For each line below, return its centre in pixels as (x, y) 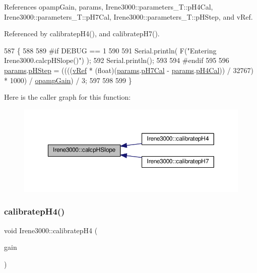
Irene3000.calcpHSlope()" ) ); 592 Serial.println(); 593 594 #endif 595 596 (117, 60)
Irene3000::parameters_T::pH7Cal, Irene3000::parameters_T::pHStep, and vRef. (128, 16)
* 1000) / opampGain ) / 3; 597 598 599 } (68, 80)
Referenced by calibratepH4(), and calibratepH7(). (82, 33)
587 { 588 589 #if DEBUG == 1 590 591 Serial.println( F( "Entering (110, 50)
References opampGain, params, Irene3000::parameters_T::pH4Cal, (109, 7)
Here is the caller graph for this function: (68, 97)
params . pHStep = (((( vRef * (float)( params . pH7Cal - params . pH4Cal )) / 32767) (129, 70)
